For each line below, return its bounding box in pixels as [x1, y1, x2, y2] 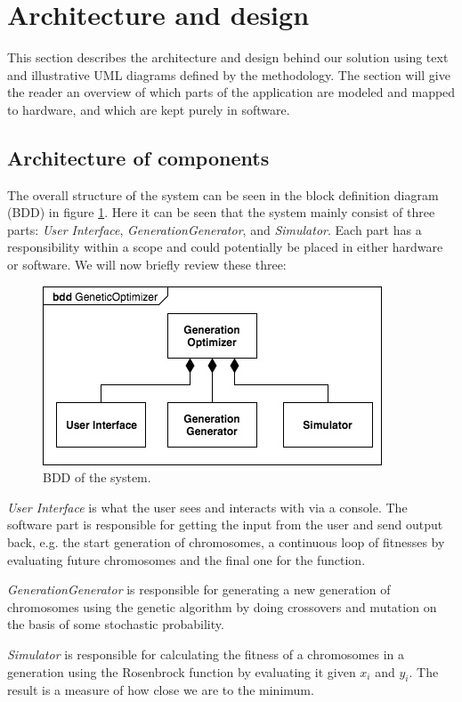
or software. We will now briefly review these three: [7, 255, 287, 274]
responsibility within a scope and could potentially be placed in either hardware [7, 238, 443, 256]
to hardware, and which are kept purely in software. [7, 100, 290, 118]
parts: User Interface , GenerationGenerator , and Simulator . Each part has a [7, 220, 422, 238]
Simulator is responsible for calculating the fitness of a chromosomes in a [7, 645, 404, 664]
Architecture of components [7, 143, 270, 171]
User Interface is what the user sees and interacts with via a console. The [7, 497, 408, 516]
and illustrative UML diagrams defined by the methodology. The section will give [7, 65, 450, 84]
